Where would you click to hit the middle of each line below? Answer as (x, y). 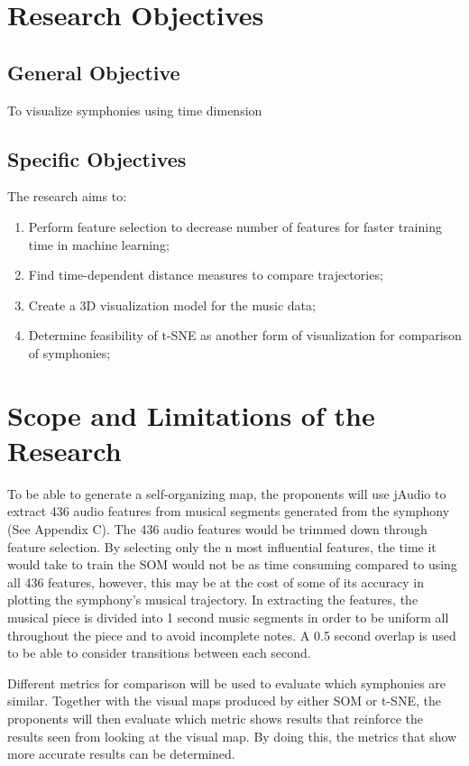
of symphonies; (69, 352)
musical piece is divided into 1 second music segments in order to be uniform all (228, 617)
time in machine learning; (99, 244)
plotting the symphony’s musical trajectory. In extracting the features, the (213, 600)
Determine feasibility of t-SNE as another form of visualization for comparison (245, 335)
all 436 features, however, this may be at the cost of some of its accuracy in (216, 581)
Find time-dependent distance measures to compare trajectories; (206, 275)
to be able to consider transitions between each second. (159, 653)
